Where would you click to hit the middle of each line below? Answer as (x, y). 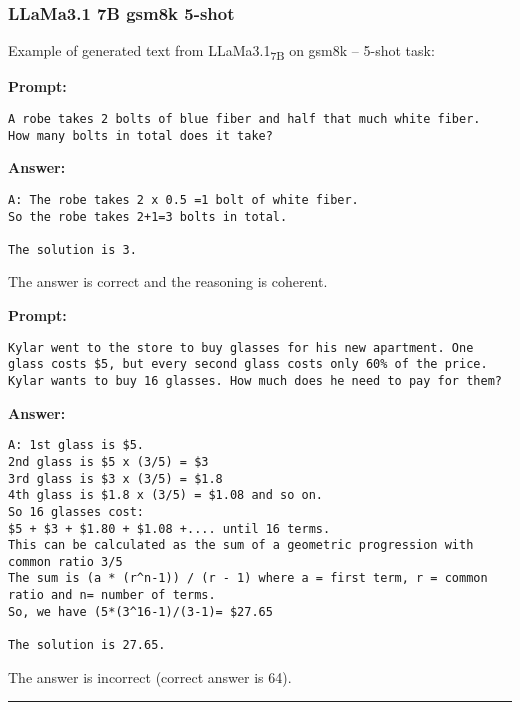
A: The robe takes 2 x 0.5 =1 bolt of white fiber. (183, 199)
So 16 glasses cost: (76, 511)
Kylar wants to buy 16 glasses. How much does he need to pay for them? (255, 380)
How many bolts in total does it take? (140, 135)
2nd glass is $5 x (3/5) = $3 (108, 461)
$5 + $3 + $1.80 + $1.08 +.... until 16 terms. (169, 528)
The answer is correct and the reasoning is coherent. (168, 281)
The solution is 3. (72, 249)
